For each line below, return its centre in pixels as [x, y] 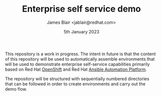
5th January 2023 [81, 32]
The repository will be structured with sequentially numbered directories [77, 79]
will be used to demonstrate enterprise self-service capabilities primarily [78, 64]
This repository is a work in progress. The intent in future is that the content [80, 54]
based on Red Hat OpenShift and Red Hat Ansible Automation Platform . [76, 69]
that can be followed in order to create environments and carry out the [75, 84]
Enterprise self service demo [81, 9]
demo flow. [16, 89]
